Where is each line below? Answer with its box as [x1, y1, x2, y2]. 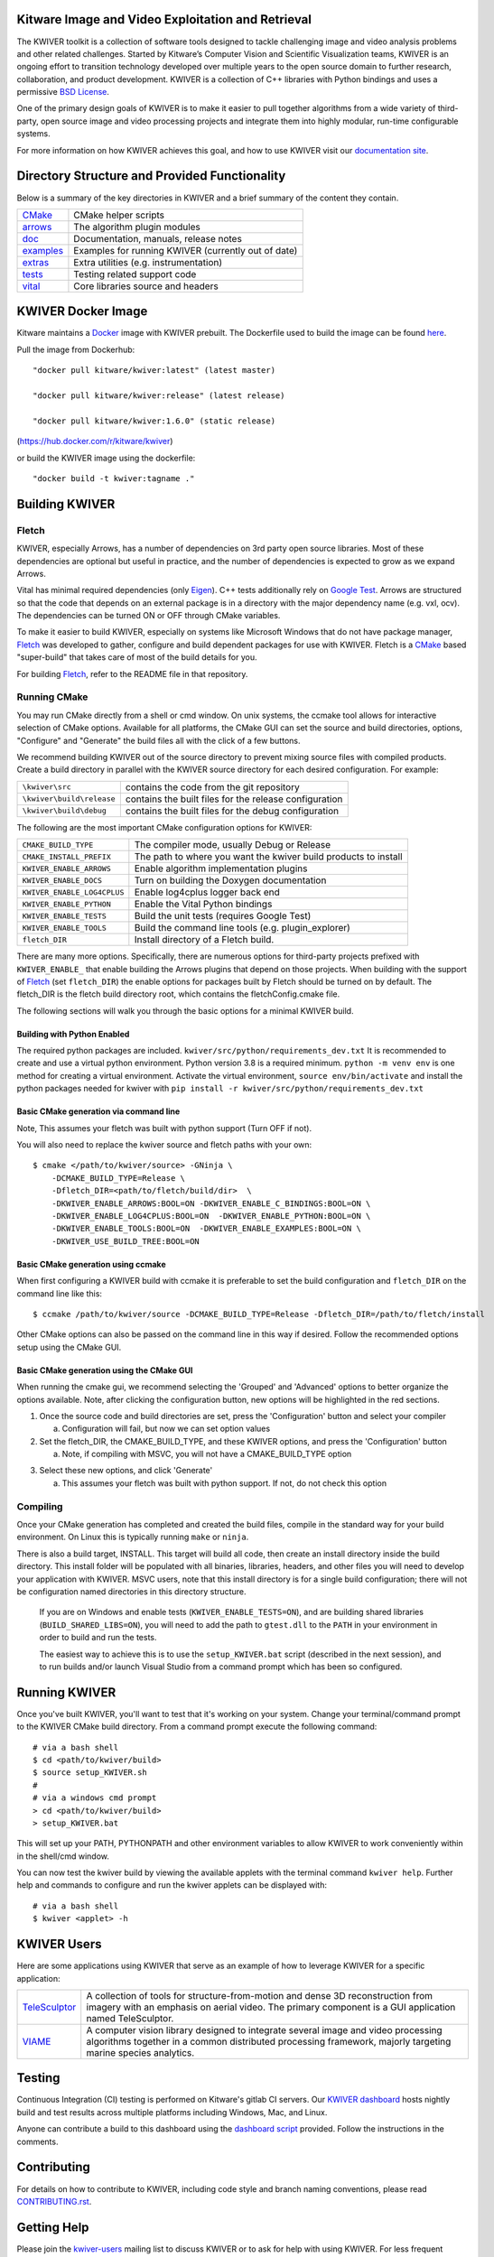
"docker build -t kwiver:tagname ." [33, 473, 195, 483]
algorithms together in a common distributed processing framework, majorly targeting [86, 2035, 452, 2048]
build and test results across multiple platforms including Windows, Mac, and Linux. [16, 2106, 328, 2117]
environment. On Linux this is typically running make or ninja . [16, 1531, 249, 1543]
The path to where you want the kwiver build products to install [134, 850, 403, 863]
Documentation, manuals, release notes [73, 232, 243, 245]
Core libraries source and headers [73, 280, 219, 293]
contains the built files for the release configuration [125, 793, 343, 805]
